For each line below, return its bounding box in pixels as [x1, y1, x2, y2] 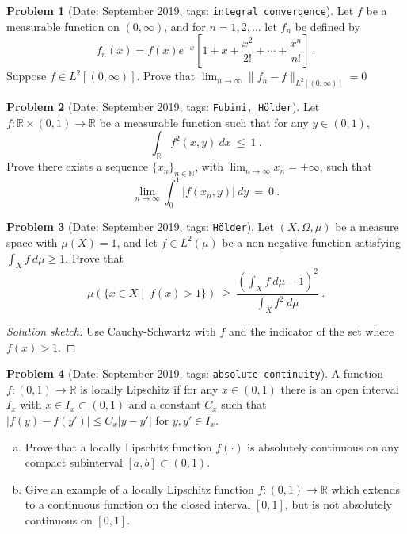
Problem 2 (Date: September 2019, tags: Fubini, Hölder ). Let [6, 98, 320, 115]
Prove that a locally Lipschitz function [25, 438, 212, 455]
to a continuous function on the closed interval [25, 496, 251, 513]
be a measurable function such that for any [99, 113, 309, 130]
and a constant [128, 396, 201, 413]
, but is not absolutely [284, 496, 392, 513]
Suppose [6, 67, 47, 84]
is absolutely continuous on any [247, 438, 400, 455]
